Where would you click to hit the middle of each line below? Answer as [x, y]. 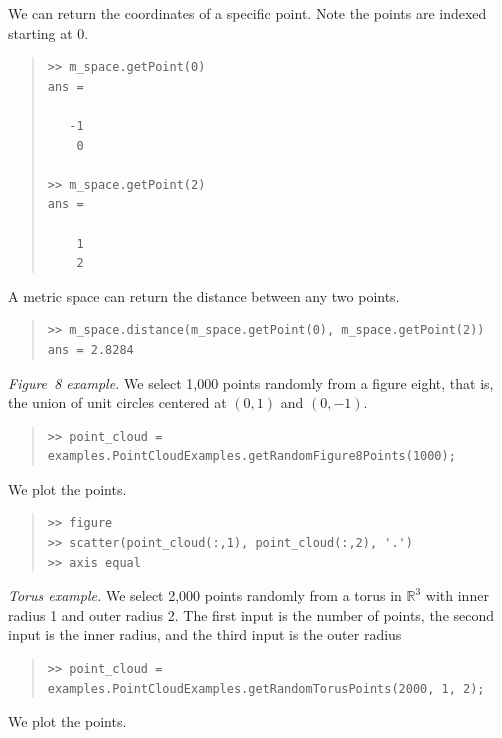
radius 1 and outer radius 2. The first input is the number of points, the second [251, 614]
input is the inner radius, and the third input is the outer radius [205, 634]
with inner [457, 595]
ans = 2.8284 [90, 349]
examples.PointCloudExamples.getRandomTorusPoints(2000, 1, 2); [266, 688]
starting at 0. [48, 32]
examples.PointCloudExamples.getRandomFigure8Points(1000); [251, 456]
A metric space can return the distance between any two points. [204, 295]
